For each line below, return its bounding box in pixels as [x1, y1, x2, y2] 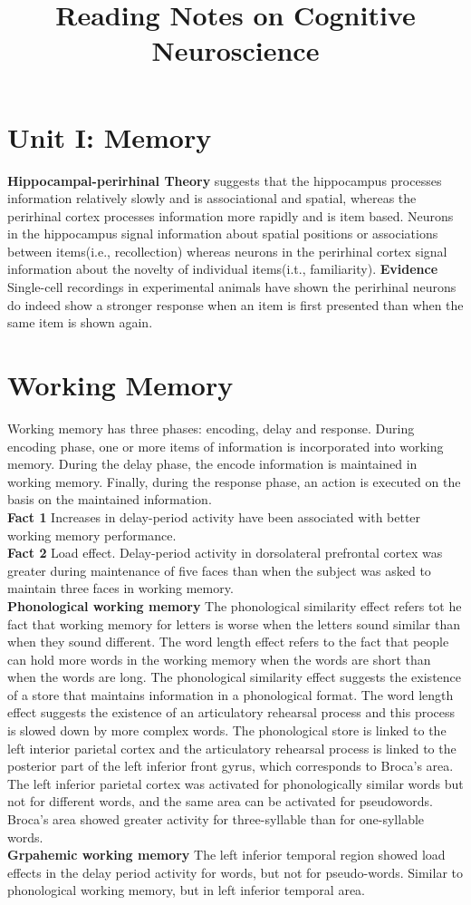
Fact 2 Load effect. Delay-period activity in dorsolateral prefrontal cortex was [7, 543, 443, 562]
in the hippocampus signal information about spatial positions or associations [7, 224, 438, 243]
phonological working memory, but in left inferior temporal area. [7, 881, 366, 900]
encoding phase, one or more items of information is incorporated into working [7, 436, 444, 455]
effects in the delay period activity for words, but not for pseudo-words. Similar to [7, 862, 464, 881]
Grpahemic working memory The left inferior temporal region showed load [7, 845, 446, 864]
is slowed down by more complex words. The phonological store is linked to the [7, 721, 447, 740]
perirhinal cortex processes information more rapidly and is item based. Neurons [7, 206, 454, 225]
